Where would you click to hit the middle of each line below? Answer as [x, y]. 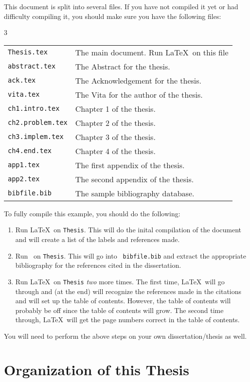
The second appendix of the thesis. [134, 179]
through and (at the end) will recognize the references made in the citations [128, 291]
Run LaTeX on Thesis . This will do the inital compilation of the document [128, 230]
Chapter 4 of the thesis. [115, 151]
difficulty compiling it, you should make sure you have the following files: [113, 16]
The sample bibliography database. [135, 193]
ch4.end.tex [30, 151]
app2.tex [24, 179]
